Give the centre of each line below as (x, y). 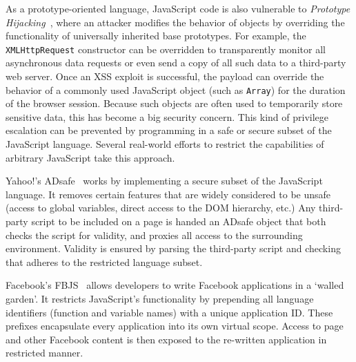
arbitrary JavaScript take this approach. (90, 157)
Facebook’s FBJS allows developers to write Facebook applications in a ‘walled (175, 285)
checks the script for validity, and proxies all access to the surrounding (154, 235)
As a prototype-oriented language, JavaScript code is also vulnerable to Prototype (178, 8)
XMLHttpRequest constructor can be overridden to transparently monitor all (166, 49)
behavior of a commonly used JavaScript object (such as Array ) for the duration (176, 89)
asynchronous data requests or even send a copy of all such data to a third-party (176, 63)
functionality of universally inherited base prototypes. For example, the (156, 36)
